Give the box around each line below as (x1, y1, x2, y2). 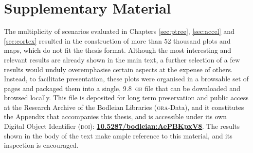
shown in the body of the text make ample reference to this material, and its (4, 130, 233, 140)
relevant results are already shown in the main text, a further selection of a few (4, 54, 240, 64)
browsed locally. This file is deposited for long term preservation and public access (4, 92, 249, 103)
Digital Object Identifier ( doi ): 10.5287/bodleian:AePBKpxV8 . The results (4, 121, 240, 131)
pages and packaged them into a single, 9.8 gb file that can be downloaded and (4, 83, 241, 93)
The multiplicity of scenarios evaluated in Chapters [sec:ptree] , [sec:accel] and (4, 26, 235, 36)
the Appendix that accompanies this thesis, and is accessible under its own (4, 111, 227, 122)
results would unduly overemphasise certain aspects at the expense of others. (4, 64, 233, 74)
